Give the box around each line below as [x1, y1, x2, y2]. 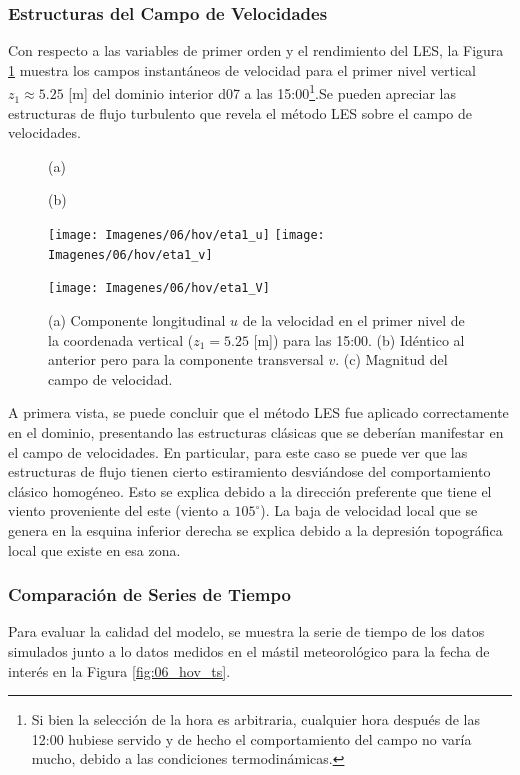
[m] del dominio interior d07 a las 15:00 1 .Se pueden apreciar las [68, 80, 457, 104]
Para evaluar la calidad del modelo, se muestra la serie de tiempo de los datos [8, 621, 485, 642]
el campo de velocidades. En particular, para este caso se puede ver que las [8, 441, 468, 462]
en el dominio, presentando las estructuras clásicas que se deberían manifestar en [8, 421, 504, 442]
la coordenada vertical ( [48, 329, 194, 350]
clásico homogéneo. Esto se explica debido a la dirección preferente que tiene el [8, 480, 492, 501]
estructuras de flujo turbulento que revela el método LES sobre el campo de [8, 102, 472, 123]
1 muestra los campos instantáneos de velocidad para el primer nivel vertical [8, 59, 476, 80]
